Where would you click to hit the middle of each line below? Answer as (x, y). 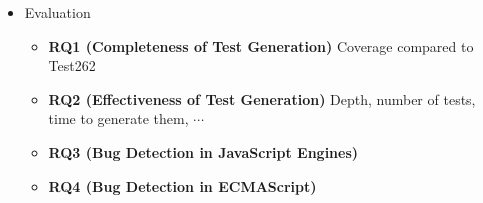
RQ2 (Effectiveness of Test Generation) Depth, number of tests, (262, 98)
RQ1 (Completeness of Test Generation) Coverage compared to (261, 45)
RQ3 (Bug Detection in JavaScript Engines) (203, 151)
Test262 (72, 65)
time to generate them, (118, 118)
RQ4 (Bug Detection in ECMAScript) (182, 185)
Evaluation (57, 12)
